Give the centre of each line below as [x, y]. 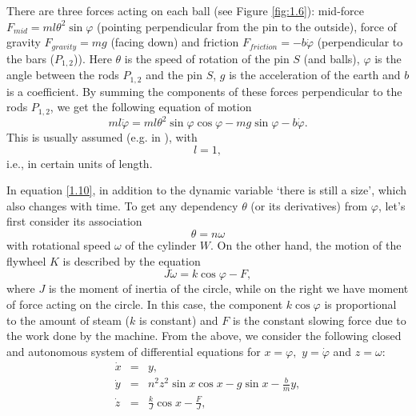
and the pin [174, 75]
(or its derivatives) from [309, 205]
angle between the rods [63, 75]
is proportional [360, 304]
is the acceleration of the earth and [315, 75]
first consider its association [74, 221]
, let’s [392, 205]
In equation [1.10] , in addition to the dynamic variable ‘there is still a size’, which [207, 190]
